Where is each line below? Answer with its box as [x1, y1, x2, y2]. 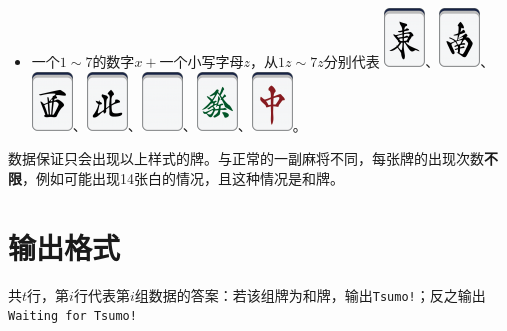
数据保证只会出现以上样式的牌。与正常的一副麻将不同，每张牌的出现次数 [8, 148, 484, 169]
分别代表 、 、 [323, 51, 495, 71]
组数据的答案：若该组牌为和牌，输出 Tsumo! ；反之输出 [134, 284, 486, 305]
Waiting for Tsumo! [8, 309, 137, 324]
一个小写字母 [159, 51, 244, 71]
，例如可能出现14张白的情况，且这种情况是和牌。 [22, 167, 344, 188]
